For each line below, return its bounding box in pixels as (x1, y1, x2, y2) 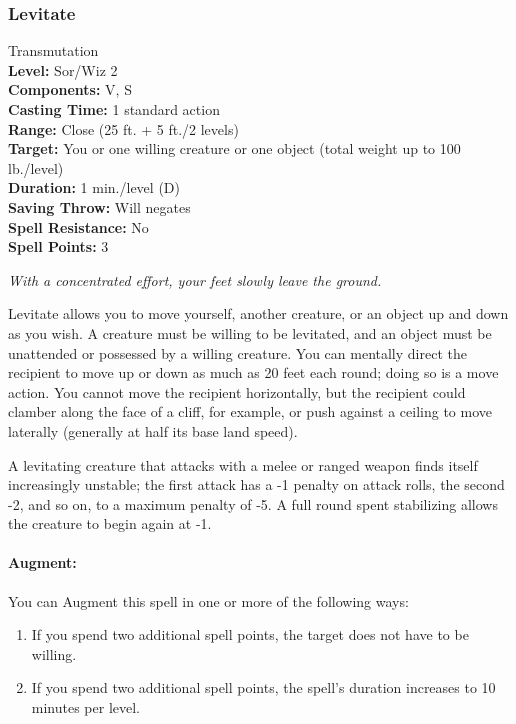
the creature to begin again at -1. (8, 513, 212, 534)
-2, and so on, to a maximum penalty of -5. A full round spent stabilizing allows (8, 493, 498, 514)
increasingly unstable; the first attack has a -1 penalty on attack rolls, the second (8, 474, 505, 495)
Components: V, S (8, 79, 132, 100)
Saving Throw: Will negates (8, 196, 191, 217)
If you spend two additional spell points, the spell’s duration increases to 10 (31, 677, 496, 698)
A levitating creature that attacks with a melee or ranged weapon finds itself (8, 454, 478, 475)
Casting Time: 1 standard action (8, 99, 220, 119)
